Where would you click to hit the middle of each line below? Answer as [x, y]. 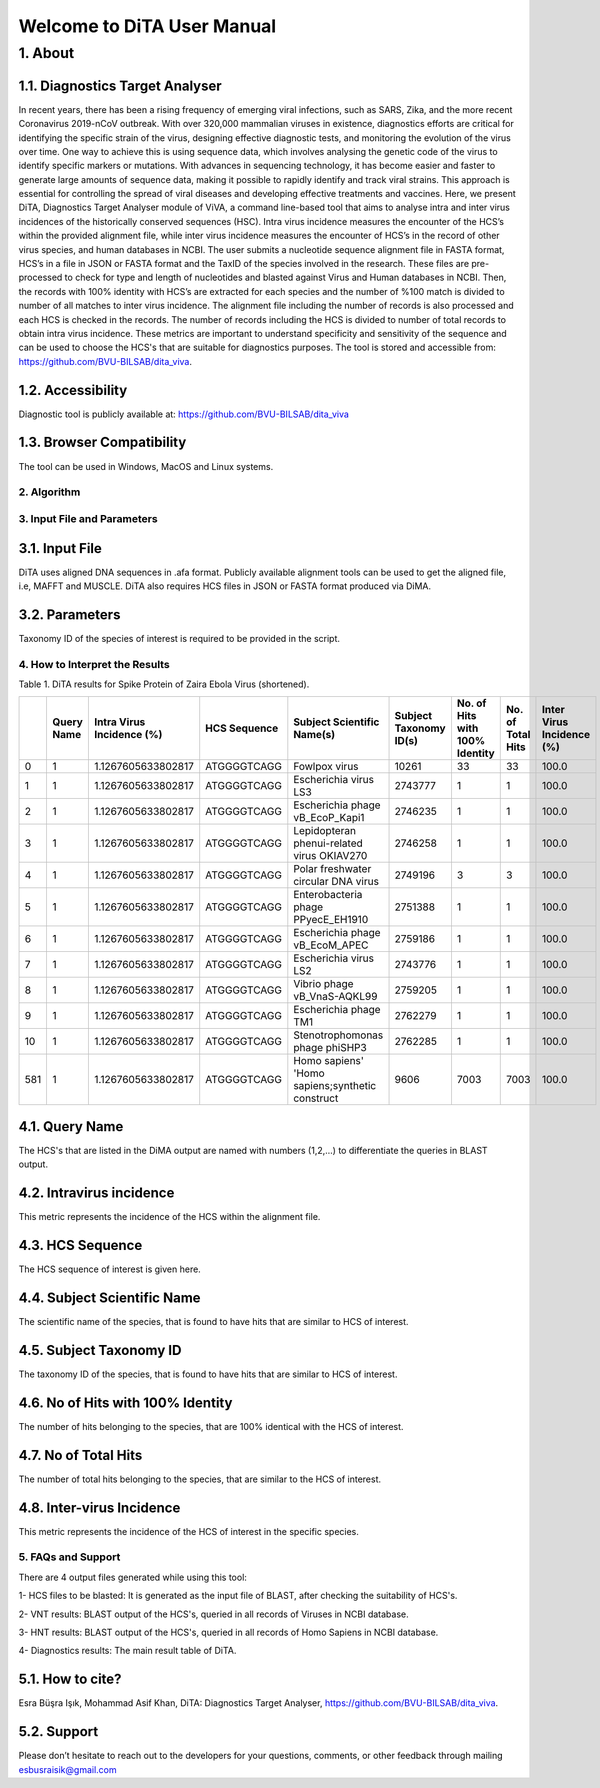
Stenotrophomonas [338, 1035]
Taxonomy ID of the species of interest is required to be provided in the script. [179, 638]
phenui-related [328, 843]
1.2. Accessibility [73, 390]
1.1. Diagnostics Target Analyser [120, 85]
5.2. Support [58, 1731]
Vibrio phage [323, 984]
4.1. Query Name [71, 1126]
